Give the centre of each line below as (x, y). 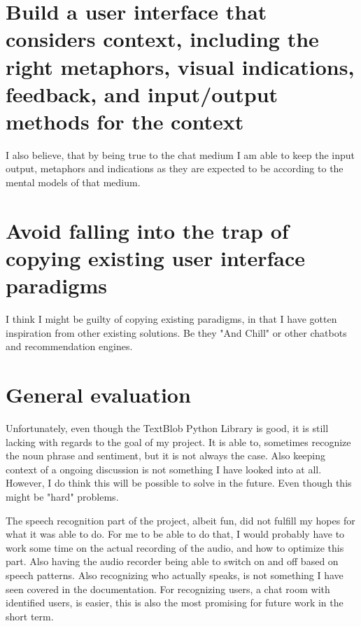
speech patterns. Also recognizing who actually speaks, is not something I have (175, 575)
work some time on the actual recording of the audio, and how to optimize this (175, 547)
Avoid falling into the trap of (147, 230)
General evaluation (98, 395)
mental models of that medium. (73, 182)
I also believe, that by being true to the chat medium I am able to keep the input (180, 154)
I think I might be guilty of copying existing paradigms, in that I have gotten (171, 319)
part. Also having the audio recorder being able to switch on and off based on (172, 561)
